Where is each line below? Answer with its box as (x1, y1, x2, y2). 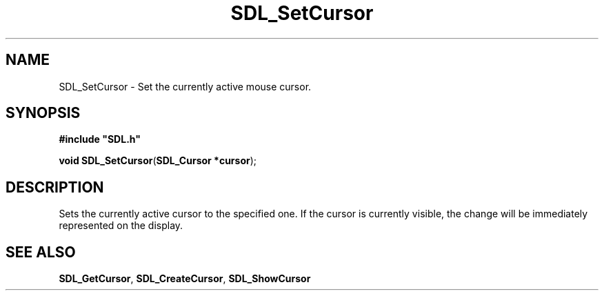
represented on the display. (59, 219, 183, 232)
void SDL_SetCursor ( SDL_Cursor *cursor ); (59, 155, 257, 167)
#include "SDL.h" (59, 133, 141, 146)
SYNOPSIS (6, 104, 81, 122)
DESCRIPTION (6, 178, 104, 196)
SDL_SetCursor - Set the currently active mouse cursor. (59, 80, 312, 92)
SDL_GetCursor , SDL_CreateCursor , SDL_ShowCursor (59, 273, 311, 285)
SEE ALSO (6, 243, 76, 261)
